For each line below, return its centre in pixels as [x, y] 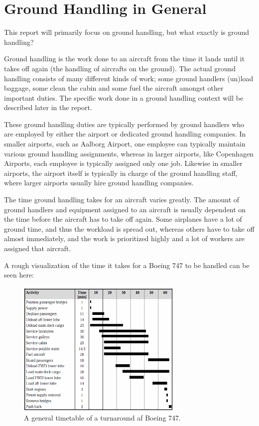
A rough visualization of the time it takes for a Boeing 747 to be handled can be [127, 265]
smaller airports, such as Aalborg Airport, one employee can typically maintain [125, 144]
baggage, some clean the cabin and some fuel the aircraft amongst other [114, 88]
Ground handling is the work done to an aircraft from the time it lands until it [125, 59]
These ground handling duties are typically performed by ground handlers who [124, 124]
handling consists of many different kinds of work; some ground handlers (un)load [129, 78]
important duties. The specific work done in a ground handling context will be [124, 97]
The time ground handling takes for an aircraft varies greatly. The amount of [122, 200]
